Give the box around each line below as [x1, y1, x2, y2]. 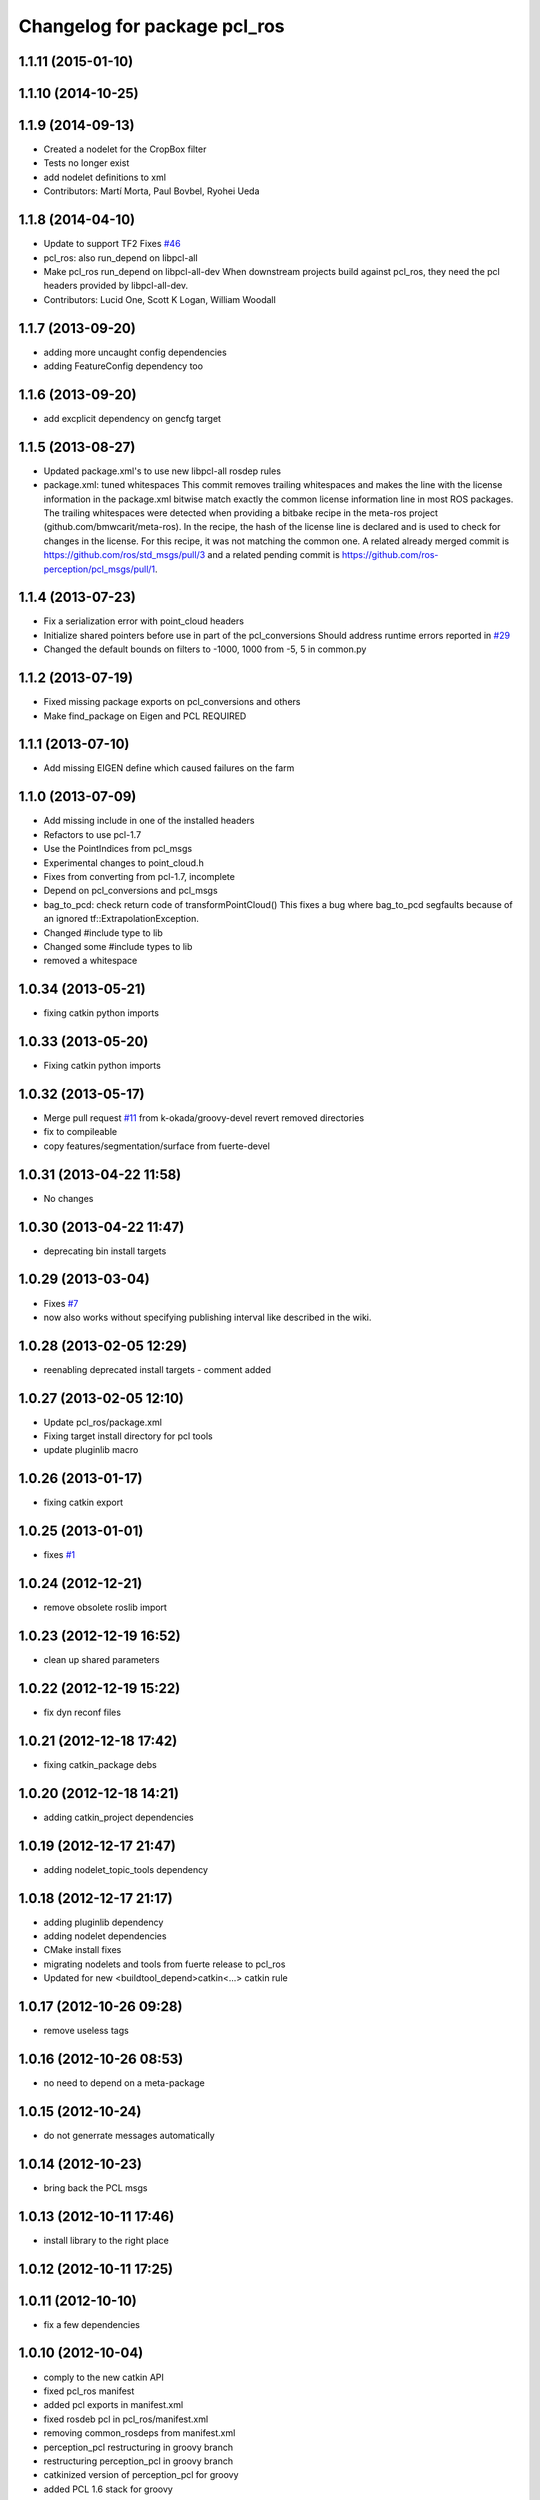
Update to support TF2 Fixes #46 [43, 238, 181, 250]
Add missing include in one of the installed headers [43, 815, 255, 827]
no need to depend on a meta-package [43, 2077, 205, 2089]
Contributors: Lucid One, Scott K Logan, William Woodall [43, 293, 277, 305]
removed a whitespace [43, 955, 138, 967]
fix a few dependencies [43, 2318, 140, 2330]
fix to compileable [43, 1126, 118, 1138]
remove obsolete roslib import [43, 1601, 167, 1614]
